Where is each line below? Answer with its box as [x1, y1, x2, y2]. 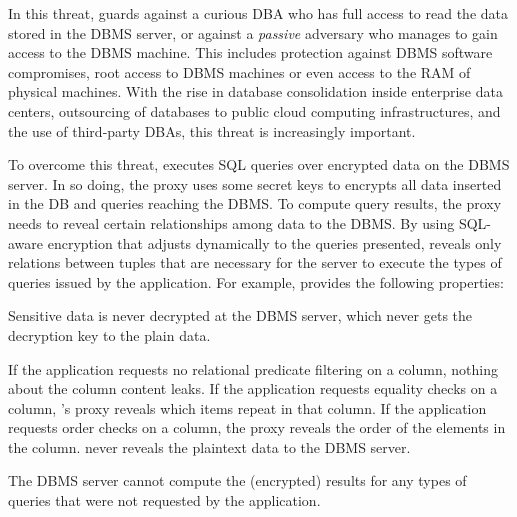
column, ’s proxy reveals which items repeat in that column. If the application [8, 397, 487, 418]
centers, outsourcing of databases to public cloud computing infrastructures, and [8, 100, 501, 121]
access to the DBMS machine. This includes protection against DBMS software [8, 42, 493, 63]
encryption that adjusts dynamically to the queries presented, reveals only [47, 232, 502, 253]
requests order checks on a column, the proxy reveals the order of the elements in [8, 417, 506, 438]
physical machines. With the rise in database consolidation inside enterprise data [8, 81, 503, 102]
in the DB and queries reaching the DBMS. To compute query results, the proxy [8, 193, 502, 214]
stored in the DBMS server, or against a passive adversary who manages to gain [8, 22, 498, 43]
